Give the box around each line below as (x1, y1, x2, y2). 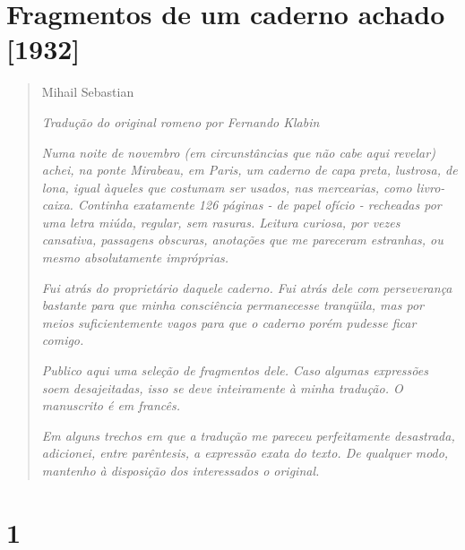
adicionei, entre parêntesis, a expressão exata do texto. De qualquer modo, (41, 443, 449, 462)
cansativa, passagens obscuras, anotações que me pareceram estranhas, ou (41, 230, 443, 249)
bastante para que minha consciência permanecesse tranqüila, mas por (41, 296, 424, 314)
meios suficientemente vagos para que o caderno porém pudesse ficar (41, 313, 417, 331)
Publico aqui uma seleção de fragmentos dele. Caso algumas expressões (41, 361, 428, 380)
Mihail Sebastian (41, 82, 134, 101)
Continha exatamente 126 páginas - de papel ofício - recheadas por (77, 195, 442, 214)
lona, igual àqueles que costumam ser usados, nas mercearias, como (41, 177, 412, 196)
